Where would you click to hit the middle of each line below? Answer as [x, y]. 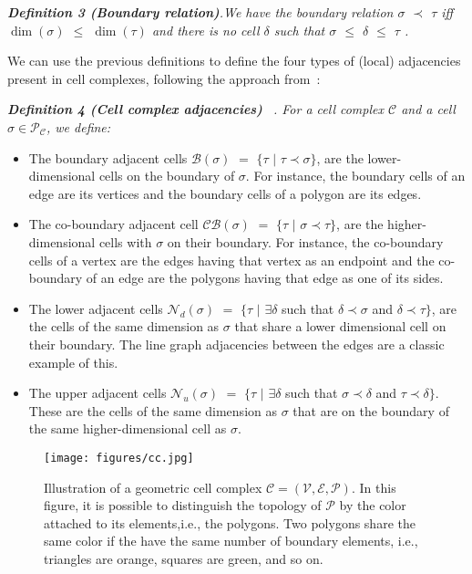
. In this [374, 487]
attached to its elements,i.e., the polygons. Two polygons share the [230, 522]
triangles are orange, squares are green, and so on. [184, 558]
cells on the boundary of [167, 176]
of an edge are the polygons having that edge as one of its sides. [265, 278]
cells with [125, 241]
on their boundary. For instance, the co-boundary [305, 241]
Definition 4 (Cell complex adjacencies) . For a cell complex [195, 109]
